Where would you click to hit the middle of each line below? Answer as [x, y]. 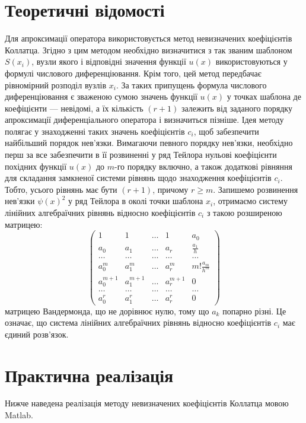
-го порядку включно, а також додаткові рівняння [203, 166]
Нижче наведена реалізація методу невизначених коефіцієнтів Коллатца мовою [147, 403]
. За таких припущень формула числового [191, 85]
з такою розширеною [244, 213]
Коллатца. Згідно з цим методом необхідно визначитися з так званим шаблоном [149, 50]
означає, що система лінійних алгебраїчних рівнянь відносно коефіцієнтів [138, 322]
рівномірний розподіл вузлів [56, 85]
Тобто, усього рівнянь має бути [61, 189]
